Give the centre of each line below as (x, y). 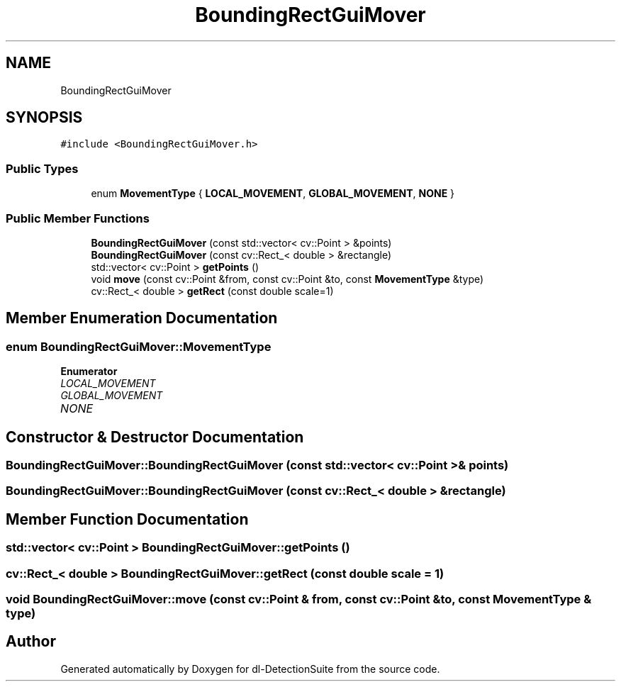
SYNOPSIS (44, 118)
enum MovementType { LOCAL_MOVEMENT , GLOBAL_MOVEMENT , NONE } (273, 194)
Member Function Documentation (127, 519)
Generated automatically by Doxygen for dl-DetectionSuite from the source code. (250, 669)
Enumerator (89, 372)
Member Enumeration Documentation (142, 318)
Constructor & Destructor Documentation (155, 437)
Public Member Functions (78, 218)
